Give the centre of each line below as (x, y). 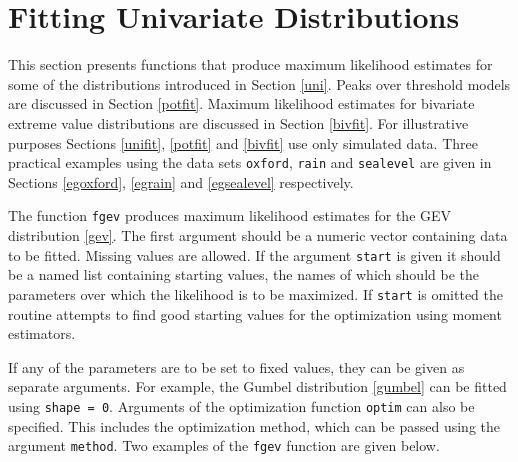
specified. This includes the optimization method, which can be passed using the (254, 425)
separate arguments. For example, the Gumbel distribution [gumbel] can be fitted (257, 386)
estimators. (42, 333)
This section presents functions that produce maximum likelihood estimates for (250, 64)
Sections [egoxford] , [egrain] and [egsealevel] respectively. (181, 181)
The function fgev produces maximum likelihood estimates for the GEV (230, 215)
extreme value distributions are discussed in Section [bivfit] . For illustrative (238, 122)
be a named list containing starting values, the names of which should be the (243, 274)
